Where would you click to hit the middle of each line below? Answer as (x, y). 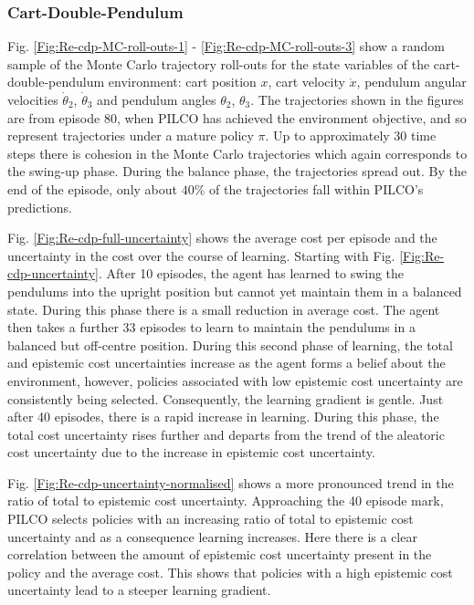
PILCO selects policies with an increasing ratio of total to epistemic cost (211, 519)
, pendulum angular (411, 82)
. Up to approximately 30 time (351, 136)
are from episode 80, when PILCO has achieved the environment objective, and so (237, 117)
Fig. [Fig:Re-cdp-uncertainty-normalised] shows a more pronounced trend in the (231, 482)
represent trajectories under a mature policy (131, 136)
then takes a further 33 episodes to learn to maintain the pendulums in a (211, 327)
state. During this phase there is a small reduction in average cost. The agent (224, 309)
